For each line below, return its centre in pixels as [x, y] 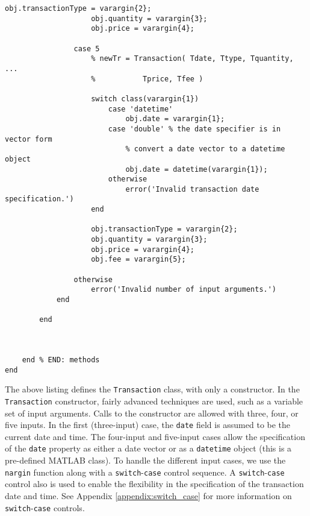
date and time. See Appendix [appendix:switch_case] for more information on [148, 495]
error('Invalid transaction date [192, 189]
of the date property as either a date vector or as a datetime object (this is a [148, 448]
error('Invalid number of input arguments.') [184, 290]
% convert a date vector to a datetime [205, 149]
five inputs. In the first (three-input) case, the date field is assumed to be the [148, 425]
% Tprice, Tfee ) [147, 79]
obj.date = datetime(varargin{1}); [197, 169]
